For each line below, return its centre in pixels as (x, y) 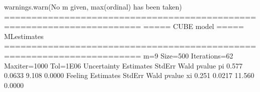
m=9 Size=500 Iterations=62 (188, 55)
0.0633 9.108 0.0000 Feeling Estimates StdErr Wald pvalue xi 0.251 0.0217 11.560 (129, 75)
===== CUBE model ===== (193, 26)
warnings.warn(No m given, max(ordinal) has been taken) (93, 6)
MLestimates (24, 36)
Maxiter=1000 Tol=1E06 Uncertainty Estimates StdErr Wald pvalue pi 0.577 (123, 65)
